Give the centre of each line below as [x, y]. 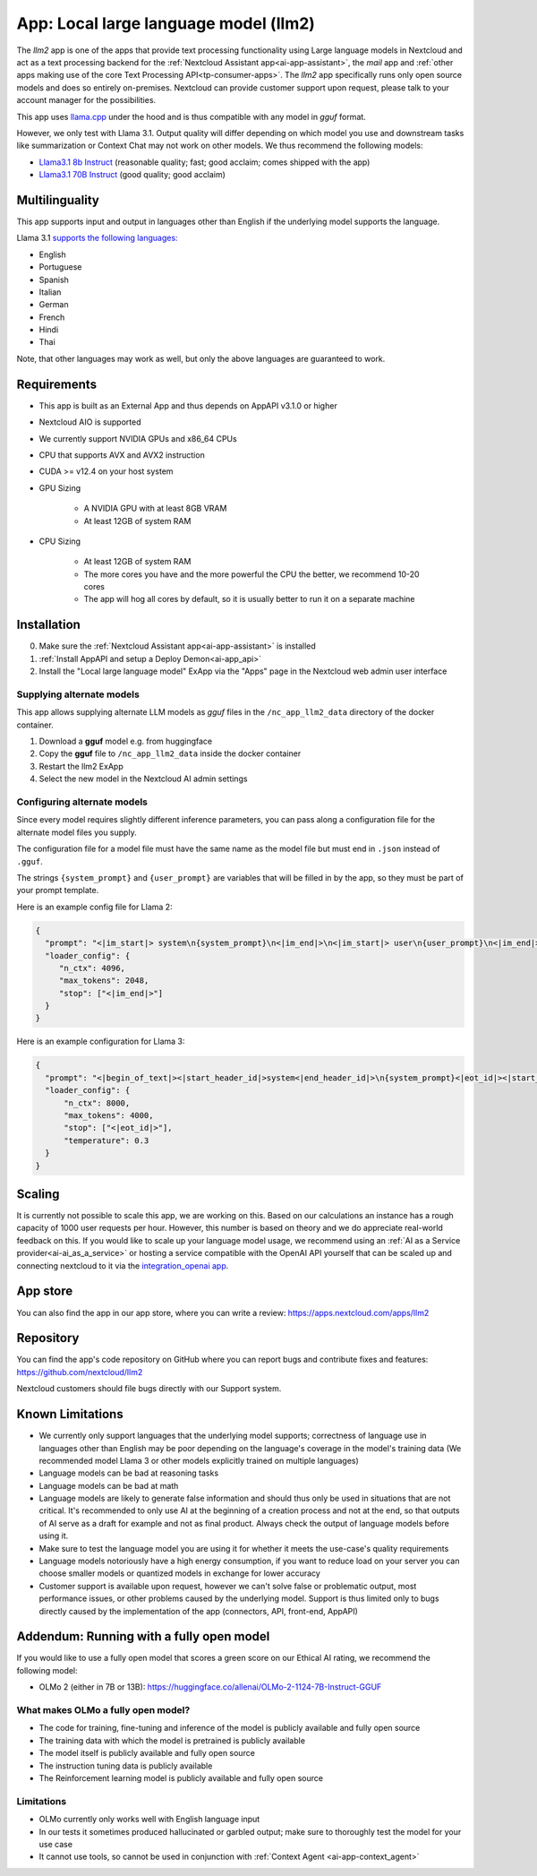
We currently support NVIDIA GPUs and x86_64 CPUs [138, 438]
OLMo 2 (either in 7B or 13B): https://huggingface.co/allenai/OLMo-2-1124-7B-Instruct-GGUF [210, 1687]
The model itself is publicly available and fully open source [147, 1753]
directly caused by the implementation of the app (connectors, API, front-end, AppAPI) [198, 1611]
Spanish [54, 280]
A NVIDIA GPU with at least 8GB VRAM [155, 508]
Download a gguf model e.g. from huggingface [126, 741]
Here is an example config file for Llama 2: [95, 907]
